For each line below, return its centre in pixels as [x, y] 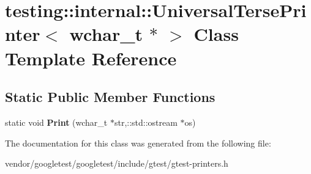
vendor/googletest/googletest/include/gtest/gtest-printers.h [117, 163]
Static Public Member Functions [110, 97]
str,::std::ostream [146, 122]
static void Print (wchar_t [56, 122]
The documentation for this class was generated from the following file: [138, 143]
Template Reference [91, 58]
